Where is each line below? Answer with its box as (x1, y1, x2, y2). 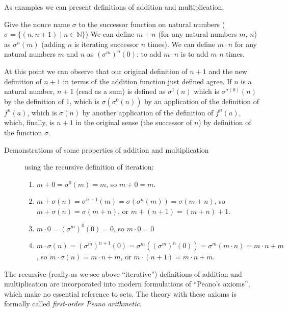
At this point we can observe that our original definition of (4, 65, 188, 76)
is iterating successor (74, 38, 139, 49)
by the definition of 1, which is (4, 95, 99, 106)
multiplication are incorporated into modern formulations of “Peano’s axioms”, (4, 278, 250, 289)
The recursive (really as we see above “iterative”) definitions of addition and (4, 268, 242, 279)
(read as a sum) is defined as (76, 86, 166, 97)
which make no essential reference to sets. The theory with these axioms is (4, 288, 237, 299)
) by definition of (198, 117, 251, 128)
